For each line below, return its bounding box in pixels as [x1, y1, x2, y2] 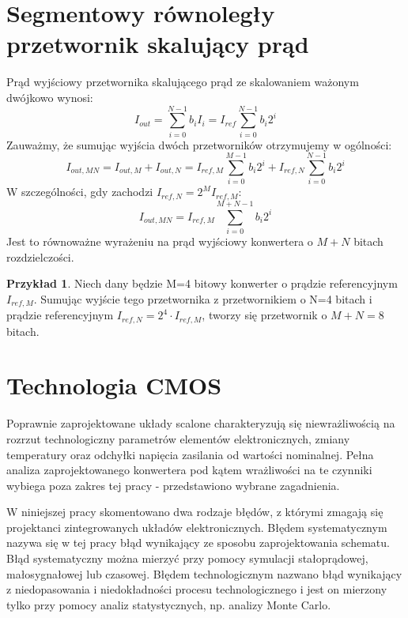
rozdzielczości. [6, 248, 74, 265]
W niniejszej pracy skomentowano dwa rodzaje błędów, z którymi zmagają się [6, 503, 383, 520]
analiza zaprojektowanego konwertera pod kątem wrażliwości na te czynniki [6, 462, 372, 478]
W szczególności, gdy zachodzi [6, 183, 153, 200]
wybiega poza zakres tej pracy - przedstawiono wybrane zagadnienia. [6, 477, 340, 493]
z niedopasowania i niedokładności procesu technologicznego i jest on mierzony [6, 581, 387, 597]
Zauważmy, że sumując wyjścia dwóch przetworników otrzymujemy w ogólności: [6, 136, 392, 153]
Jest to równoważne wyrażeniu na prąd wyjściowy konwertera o [6, 232, 313, 249]
